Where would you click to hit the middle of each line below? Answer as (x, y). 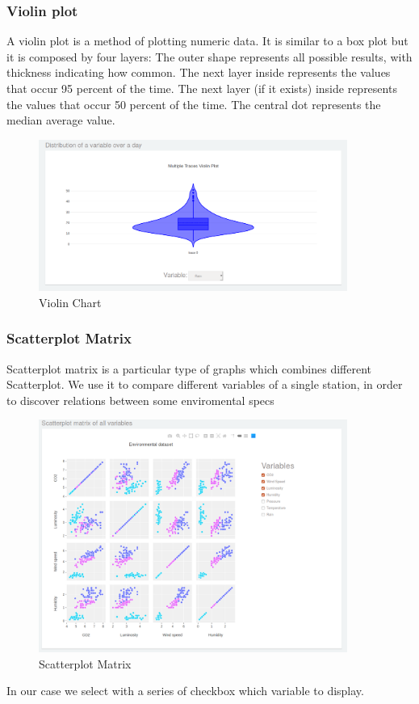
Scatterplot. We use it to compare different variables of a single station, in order (205, 384)
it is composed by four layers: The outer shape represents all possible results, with (209, 56)
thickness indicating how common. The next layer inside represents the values (199, 72)
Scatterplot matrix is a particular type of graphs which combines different (189, 368)
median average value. (61, 120)
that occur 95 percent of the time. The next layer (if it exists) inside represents (202, 88)
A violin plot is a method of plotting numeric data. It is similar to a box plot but (207, 41)
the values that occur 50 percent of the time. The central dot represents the (194, 104)
